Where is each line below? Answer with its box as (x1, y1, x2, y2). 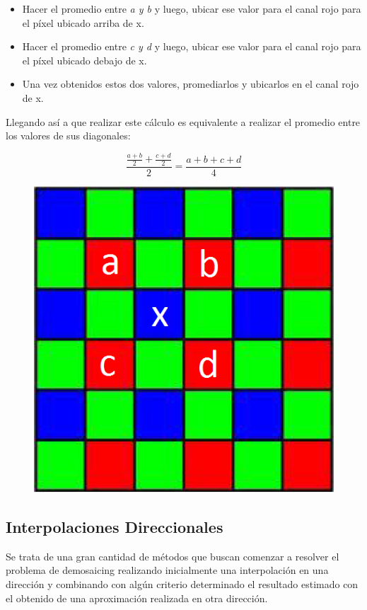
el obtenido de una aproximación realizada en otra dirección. (6, 590, 268, 605)
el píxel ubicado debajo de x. (22, 52, 147, 67)
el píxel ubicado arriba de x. (22, 15, 144, 30)
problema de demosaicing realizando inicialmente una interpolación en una (6, 563, 329, 577)
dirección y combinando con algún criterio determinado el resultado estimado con (6, 576, 359, 591)
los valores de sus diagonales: (6, 128, 131, 143)
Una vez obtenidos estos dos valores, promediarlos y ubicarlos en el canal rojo (22, 76, 359, 91)
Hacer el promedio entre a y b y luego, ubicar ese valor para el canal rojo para (22, 1, 361, 16)
